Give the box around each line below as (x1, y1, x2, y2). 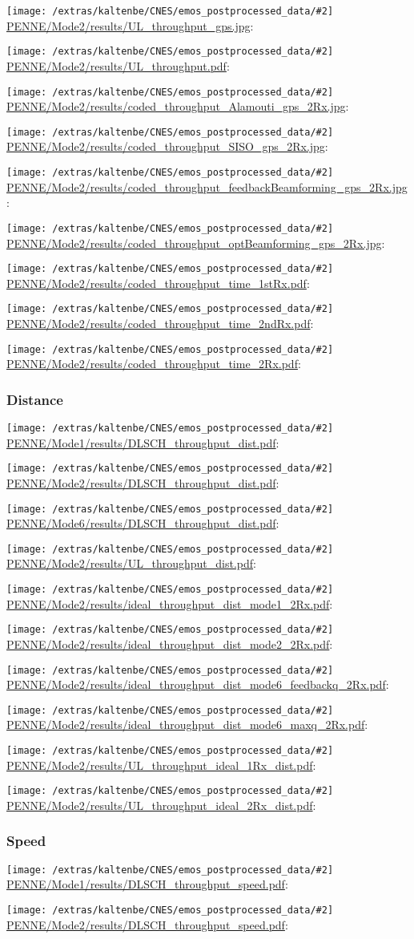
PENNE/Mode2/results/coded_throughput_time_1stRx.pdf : (6, 274, 310, 291)
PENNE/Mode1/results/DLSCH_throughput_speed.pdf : (6, 876, 288, 892)
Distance (6, 389, 63, 409)
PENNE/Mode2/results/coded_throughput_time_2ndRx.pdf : (6, 315, 314, 331)
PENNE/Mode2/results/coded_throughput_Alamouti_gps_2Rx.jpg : (6, 98, 349, 115)
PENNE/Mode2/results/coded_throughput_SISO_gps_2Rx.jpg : (6, 138, 328, 155)
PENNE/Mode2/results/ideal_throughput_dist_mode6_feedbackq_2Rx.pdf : (6, 676, 389, 693)
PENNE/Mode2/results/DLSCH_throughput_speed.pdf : (6, 916, 288, 933)
